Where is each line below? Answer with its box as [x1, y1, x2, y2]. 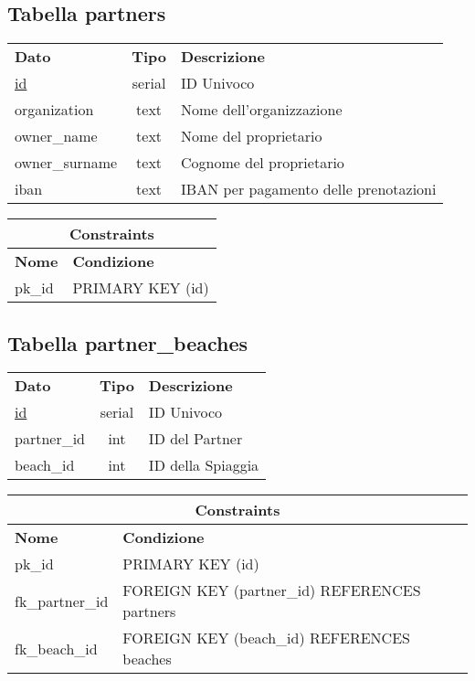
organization [15, 99, 94, 121]
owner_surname [15, 152, 118, 174]
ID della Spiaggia [148, 454, 259, 476]
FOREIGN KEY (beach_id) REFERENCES [122, 627, 410, 649]
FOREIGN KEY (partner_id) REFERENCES [122, 580, 421, 601]
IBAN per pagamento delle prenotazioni [181, 178, 437, 200]
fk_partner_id [15, 590, 109, 612]
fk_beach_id [15, 637, 98, 659]
